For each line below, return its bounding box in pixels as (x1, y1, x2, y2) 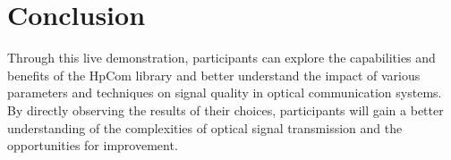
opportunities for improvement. (7, 136, 178, 155)
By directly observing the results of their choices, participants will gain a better (7, 100, 444, 119)
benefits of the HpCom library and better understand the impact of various (7, 65, 421, 84)
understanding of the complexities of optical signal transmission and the (7, 118, 403, 137)
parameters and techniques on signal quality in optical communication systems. (7, 83, 442, 102)
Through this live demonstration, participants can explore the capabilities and (7, 48, 436, 67)
